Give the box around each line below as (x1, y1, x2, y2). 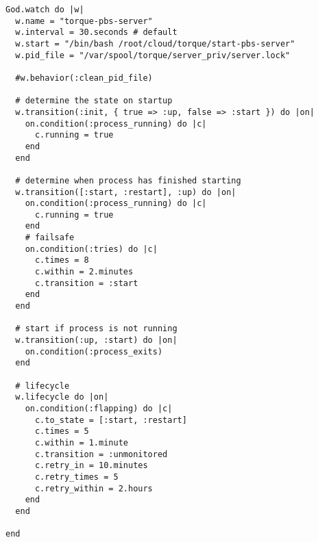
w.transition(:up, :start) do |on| (15, 335, 178, 346)
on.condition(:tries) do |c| (25, 244, 158, 254)
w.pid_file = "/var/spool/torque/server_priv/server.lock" (15, 50, 291, 60)
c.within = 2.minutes (34, 267, 134, 277)
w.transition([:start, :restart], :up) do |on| (15, 187, 236, 197)
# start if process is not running (15, 324, 178, 334)
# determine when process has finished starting (15, 175, 241, 185)
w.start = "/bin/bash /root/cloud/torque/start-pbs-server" (15, 38, 295, 49)
